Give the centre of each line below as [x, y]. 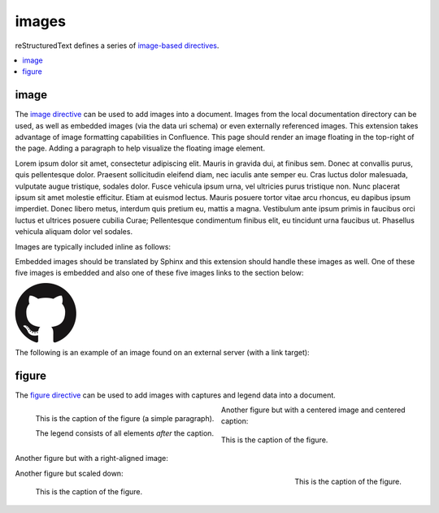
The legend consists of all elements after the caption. [125, 433]
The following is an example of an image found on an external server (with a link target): [162, 352]
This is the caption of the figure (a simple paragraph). [125, 418]
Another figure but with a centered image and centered [313, 410]
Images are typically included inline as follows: [93, 246]
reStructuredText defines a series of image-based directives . [117, 46]
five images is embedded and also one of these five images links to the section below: [159, 273]
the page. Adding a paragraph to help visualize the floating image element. [140, 148]
